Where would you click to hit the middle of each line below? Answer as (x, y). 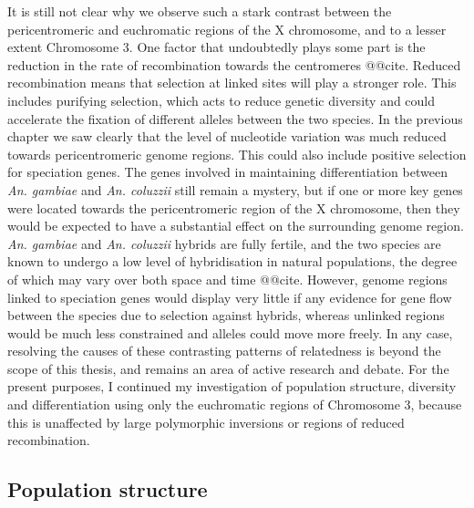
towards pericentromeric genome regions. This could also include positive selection (237, 154)
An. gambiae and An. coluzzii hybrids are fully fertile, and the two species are (224, 243)
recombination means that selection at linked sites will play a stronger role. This (232, 83)
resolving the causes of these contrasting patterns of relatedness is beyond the (224, 351)
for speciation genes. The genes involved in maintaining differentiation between (227, 172)
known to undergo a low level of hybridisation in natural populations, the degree (232, 261)
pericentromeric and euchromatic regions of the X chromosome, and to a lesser (227, 29)
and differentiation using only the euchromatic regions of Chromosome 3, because (235, 404)
